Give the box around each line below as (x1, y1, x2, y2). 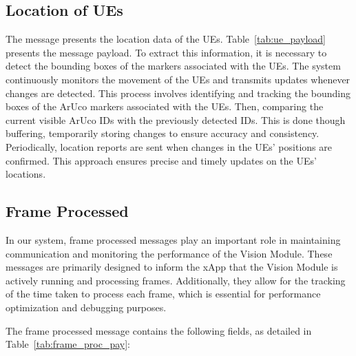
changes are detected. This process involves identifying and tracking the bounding (6, 85, 351, 100)
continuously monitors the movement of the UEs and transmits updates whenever (6, 72, 350, 86)
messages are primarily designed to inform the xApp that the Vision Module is (6, 260, 338, 274)
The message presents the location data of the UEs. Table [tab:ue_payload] (6, 32, 326, 46)
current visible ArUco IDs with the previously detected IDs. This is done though (6, 112, 346, 127)
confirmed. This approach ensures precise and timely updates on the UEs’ (6, 153, 317, 167)
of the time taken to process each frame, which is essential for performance (6, 286, 321, 301)
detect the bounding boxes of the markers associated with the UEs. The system (6, 59, 341, 73)
